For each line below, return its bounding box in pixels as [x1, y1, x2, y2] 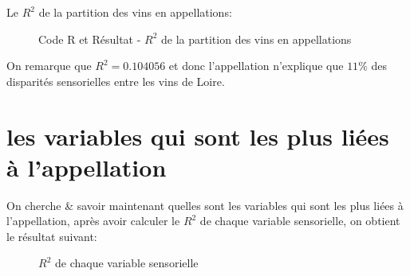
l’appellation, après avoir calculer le [6, 212, 180, 229]
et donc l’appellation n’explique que [168, 57, 344, 74]
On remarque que [6, 57, 92, 74]
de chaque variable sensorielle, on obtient [199, 212, 400, 229]
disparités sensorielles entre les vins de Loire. [6, 72, 225, 89]
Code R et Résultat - [38, 30, 141, 47]
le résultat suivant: [6, 227, 97, 244]
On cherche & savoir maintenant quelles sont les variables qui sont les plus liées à [6, 196, 404, 213]
